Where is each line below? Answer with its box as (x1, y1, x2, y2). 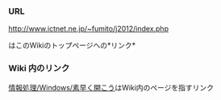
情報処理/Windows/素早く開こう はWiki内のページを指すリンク (8, 82, 215, 92)
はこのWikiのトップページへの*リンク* (8, 40, 136, 50)
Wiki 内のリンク (8, 63, 70, 74)
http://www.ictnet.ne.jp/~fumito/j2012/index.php (8, 24, 169, 34)
